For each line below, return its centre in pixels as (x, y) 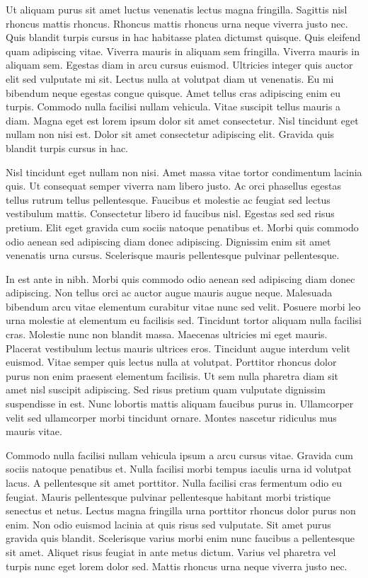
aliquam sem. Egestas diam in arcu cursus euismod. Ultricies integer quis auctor (179, 65)
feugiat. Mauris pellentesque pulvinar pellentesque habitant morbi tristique (168, 496)
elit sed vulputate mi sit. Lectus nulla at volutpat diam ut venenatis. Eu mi (170, 78)
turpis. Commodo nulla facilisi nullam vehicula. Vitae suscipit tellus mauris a (173, 106)
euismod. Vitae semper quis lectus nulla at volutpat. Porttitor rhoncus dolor (171, 362)
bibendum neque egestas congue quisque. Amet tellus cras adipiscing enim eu (173, 92)
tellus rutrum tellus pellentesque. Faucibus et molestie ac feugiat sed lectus (168, 199)
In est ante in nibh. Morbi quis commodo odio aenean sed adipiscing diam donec (180, 278)
